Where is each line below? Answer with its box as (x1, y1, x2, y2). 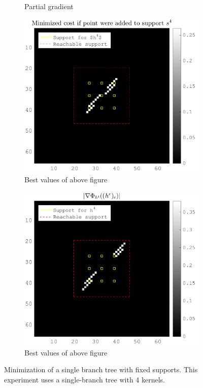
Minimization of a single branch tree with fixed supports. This (4, 364, 198, 375)
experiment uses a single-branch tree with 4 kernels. (4, 374, 165, 384)
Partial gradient (24, 1, 74, 11)
